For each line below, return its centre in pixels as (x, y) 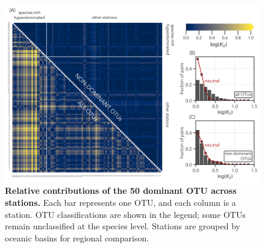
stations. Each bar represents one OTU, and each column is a (120, 202)
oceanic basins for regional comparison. (77, 237)
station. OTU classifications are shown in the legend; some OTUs (125, 214)
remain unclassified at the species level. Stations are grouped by (123, 226)
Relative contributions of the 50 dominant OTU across (121, 191)
